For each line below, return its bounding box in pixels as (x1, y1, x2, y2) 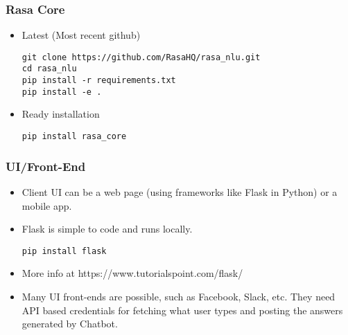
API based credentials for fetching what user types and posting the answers (21, 302, 343, 317)
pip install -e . (21, 87, 102, 97)
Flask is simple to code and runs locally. (21, 221, 193, 236)
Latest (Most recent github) (21, 28, 141, 42)
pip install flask (21, 246, 107, 256)
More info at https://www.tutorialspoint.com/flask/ (21, 266, 243, 280)
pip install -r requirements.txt (21, 75, 176, 86)
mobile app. (21, 198, 72, 212)
